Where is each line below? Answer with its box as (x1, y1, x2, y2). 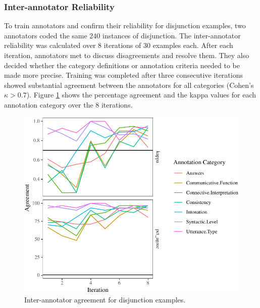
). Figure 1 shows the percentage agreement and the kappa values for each (26, 89, 256, 100)
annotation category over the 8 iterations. (4, 99, 133, 110)
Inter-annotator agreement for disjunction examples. (24, 294, 186, 304)
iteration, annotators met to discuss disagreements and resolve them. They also (4, 50, 249, 60)
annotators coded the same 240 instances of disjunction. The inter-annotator (4, 30, 241, 40)
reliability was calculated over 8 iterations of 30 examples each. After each (4, 40, 233, 50)
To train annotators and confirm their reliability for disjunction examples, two (4, 20, 246, 31)
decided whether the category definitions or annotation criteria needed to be (4, 60, 240, 70)
